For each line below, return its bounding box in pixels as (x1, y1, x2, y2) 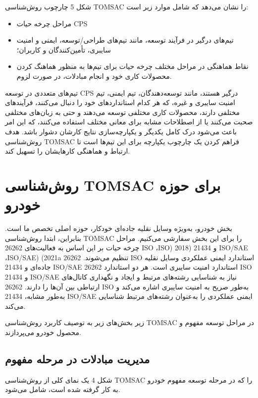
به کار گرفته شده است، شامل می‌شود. (5, 384, 120, 395)
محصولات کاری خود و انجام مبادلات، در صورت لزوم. (16, 70, 172, 81)
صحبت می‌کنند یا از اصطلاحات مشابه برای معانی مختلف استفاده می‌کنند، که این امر (5, 116, 253, 127)
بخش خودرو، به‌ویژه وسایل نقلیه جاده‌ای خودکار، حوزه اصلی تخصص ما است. (5, 223, 232, 233)
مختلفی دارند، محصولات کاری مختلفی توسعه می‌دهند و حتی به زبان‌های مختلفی (5, 107, 240, 117)
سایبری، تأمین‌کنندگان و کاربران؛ (16, 44, 111, 55)
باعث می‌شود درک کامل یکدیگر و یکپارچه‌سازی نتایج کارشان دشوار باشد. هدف (5, 126, 237, 136)
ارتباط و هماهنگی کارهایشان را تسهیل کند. (5, 146, 130, 156)
